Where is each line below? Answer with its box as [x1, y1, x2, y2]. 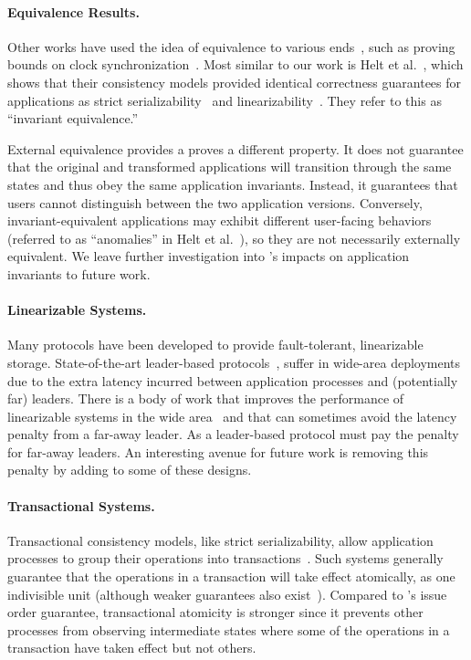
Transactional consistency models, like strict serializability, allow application [7, 530, 434, 550]
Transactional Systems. [7, 496, 155, 515]
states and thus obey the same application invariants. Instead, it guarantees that [7, 174, 458, 194]
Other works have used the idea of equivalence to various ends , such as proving [7, 37, 455, 56]
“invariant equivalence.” [7, 109, 139, 128]
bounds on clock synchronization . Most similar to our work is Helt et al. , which [7, 55, 464, 74]
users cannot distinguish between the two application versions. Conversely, [7, 193, 423, 212]
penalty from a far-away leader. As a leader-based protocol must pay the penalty [7, 424, 459, 444]
